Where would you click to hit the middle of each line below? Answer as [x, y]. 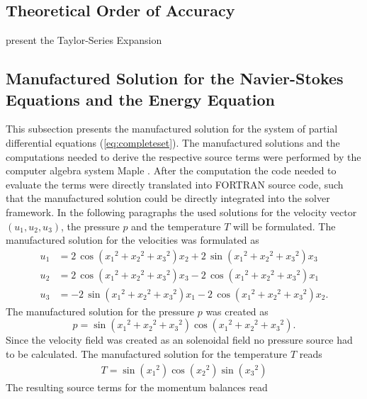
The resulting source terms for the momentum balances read [137, 387]
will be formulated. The [284, 226]
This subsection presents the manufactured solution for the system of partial [172, 129]
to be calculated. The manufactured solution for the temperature [147, 354]
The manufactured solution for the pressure [100, 311]
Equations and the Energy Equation [141, 99]
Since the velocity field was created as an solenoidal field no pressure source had [179, 340]
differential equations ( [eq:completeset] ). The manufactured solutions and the [173, 142]
